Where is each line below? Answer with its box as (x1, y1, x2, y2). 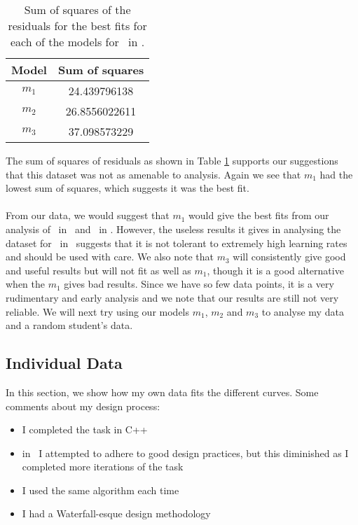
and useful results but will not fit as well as (6, 262, 191, 277)
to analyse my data (261, 304, 344, 318)
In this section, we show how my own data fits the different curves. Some (6, 384, 319, 399)
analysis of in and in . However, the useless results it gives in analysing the (6, 221, 341, 236)
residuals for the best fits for (8, 17, 147, 34)
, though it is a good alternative (207, 262, 344, 277)
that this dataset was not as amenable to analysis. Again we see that (6, 167, 301, 181)
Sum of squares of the (24, 1, 131, 17)
